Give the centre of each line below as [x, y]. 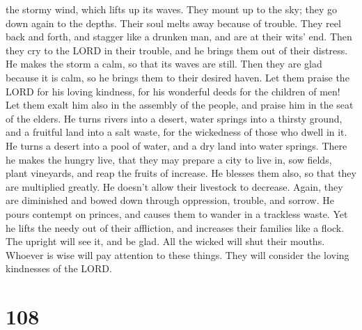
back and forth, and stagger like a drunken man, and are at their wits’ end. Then [179, 37]
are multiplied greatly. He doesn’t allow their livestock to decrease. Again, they [174, 186]
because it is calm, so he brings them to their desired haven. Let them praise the [178, 77]
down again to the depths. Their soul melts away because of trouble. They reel [173, 23]
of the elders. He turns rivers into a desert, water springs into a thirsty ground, [174, 118]
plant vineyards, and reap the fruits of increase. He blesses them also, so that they [181, 173]
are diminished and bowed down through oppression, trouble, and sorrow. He [170, 200]
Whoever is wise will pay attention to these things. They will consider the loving [178, 254]
